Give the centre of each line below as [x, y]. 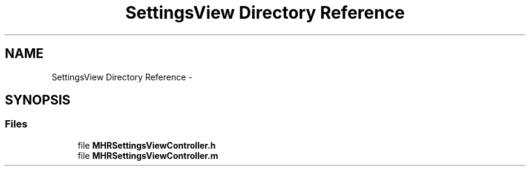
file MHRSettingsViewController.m [148, 155]
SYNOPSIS [38, 100]
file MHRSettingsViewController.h [147, 145]
